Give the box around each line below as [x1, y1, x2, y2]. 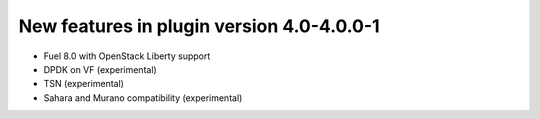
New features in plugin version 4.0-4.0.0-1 [18, 15, 380, 37]
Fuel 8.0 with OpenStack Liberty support [43, 50, 211, 62]
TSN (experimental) [43, 78, 125, 90]
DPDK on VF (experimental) [43, 63, 157, 75]
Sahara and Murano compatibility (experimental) [43, 91, 243, 104]
